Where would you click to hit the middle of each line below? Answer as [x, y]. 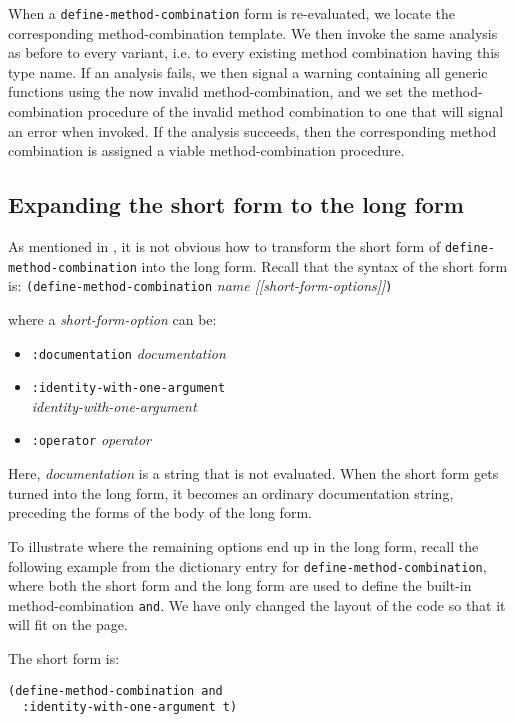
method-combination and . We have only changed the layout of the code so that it [257, 604]
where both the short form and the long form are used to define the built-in [240, 585]
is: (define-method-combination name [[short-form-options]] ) [200, 285]
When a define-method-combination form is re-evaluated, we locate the [232, 13]
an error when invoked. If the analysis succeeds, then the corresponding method [252, 130]
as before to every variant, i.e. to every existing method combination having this [254, 52]
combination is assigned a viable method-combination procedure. [206, 150]
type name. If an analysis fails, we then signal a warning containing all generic [248, 71]
